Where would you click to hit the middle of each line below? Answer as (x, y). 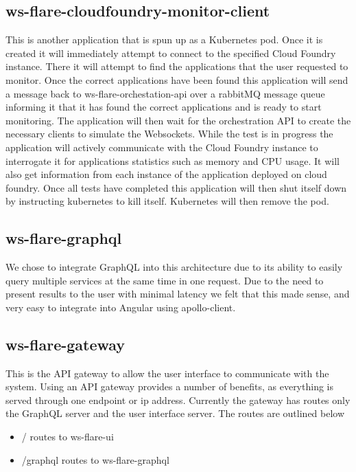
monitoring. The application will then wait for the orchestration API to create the (178, 120)
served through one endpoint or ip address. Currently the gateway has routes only (178, 400)
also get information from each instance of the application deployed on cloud (166, 174)
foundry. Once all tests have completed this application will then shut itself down (176, 187)
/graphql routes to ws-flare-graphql (95, 459)
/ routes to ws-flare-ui (68, 437)
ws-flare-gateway (66, 344)
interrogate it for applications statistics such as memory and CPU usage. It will (173, 160)
